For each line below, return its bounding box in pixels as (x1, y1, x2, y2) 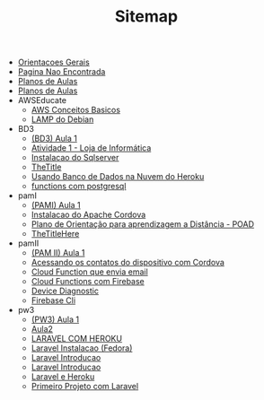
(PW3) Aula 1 (31, 314, 79, 325)
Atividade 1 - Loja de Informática (31, 143, 152, 153)
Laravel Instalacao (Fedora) (31, 343, 133, 353)
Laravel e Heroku (31, 371, 95, 382)
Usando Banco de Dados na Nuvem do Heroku (31, 171, 205, 182)
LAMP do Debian (31, 114, 94, 125)
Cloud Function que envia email (31, 266, 148, 277)
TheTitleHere (31, 229, 80, 239)
